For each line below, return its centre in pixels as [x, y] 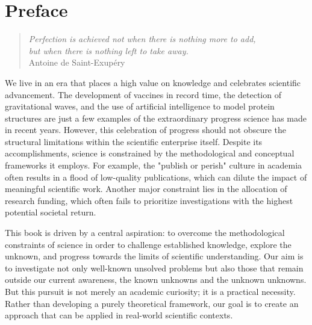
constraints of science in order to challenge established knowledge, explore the [148, 244]
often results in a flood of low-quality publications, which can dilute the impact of [156, 177]
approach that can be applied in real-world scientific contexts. [119, 315]
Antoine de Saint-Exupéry [77, 62]
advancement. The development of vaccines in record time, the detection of [143, 94]
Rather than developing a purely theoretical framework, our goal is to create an [152, 303]
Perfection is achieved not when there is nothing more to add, [142, 39]
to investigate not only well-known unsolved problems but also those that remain [154, 268]
